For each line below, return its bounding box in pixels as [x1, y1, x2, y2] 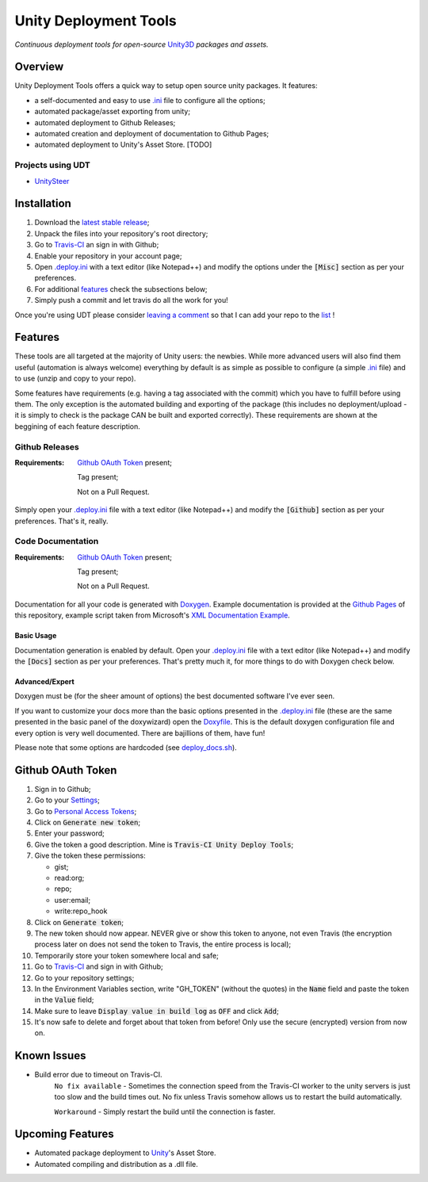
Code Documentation [14, 536, 99, 547]
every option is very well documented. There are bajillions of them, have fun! [14, 728, 266, 737]
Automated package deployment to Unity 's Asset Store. [34, 1148, 217, 1157]
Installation [14, 197, 71, 210]
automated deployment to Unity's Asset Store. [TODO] [34, 140, 212, 150]
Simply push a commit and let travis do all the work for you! [34, 296, 229, 305]
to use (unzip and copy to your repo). [14, 373, 136, 384]
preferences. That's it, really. [14, 516, 109, 526]
